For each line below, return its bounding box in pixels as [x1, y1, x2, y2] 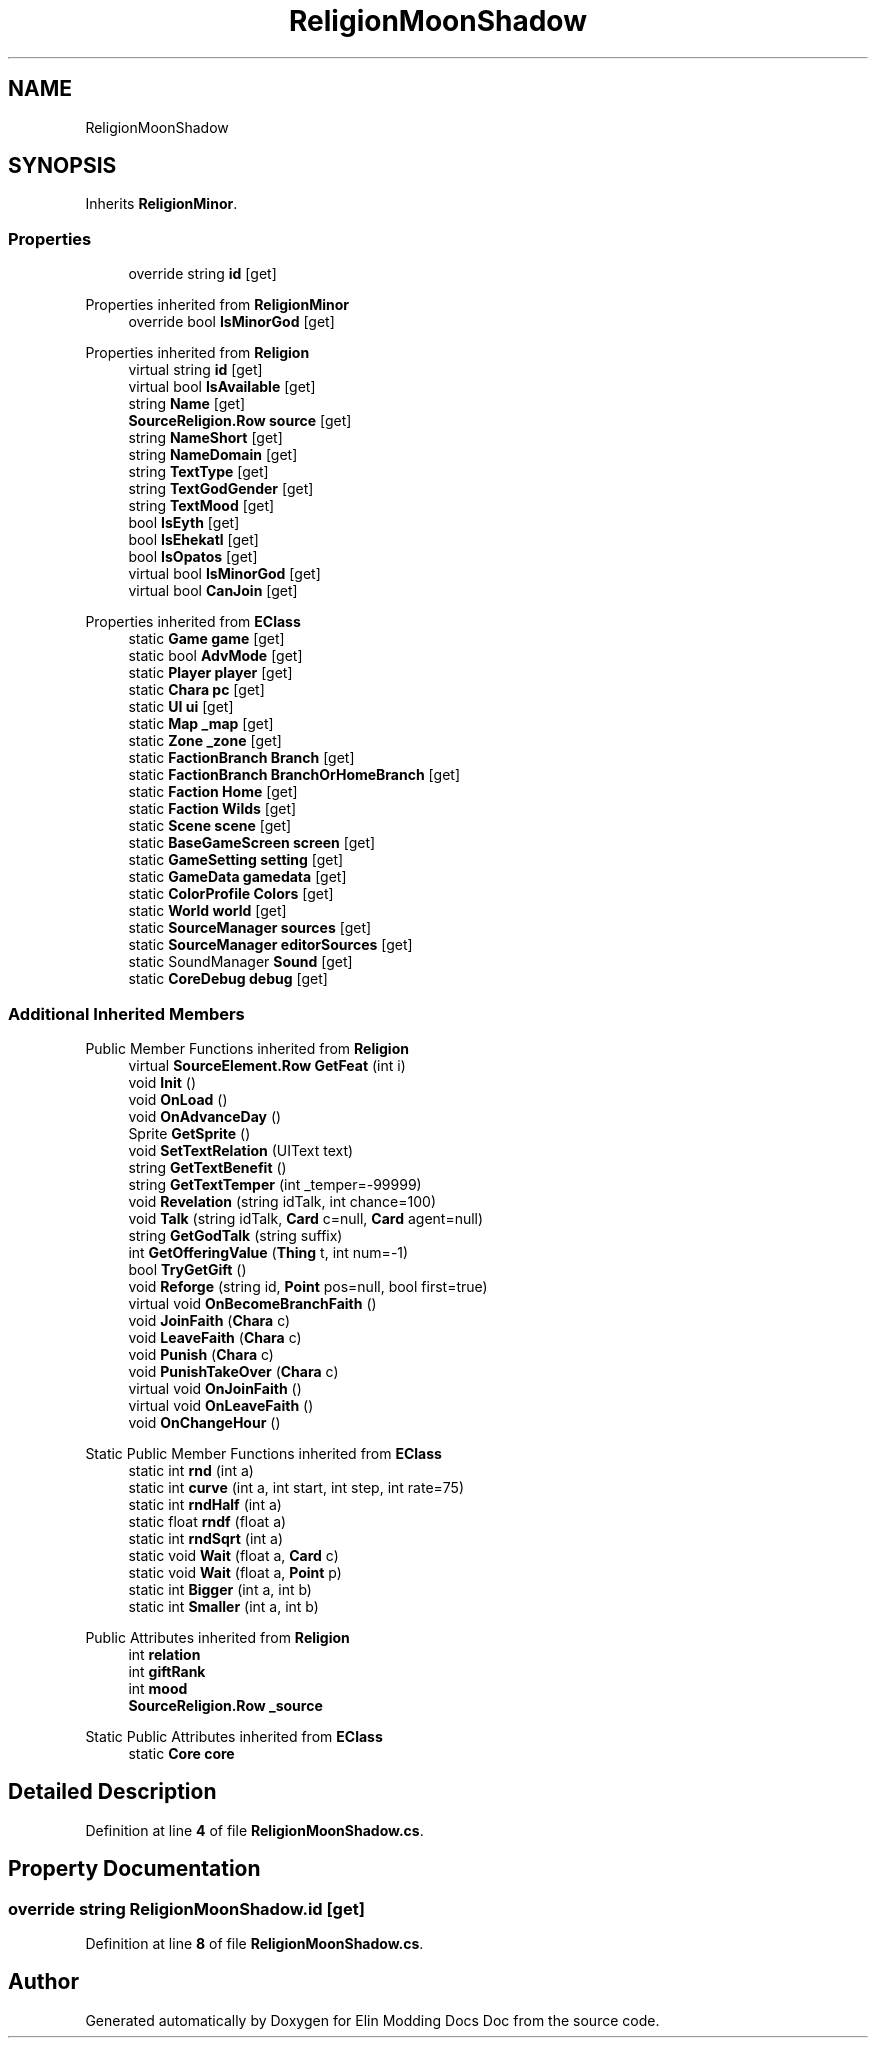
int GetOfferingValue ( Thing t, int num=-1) [128, 1243, 409, 1261]
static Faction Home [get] [128, 783, 298, 801]
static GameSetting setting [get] [128, 851, 344, 869]
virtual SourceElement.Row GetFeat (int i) [128, 1056, 406, 1074]
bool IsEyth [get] [128, 514, 240, 532]
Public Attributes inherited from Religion [85, 1628, 350, 1646]
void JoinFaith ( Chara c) [128, 1311, 291, 1329]
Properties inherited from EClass [85, 613, 301, 631]
